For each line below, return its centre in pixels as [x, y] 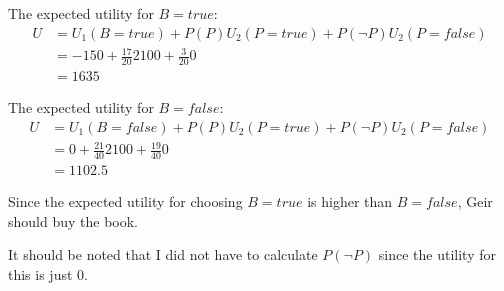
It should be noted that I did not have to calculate [163, 254]
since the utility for [437, 254]
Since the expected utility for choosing [125, 201]
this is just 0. [48, 273]
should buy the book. [73, 220]
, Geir [475, 201]
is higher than [350, 201]
